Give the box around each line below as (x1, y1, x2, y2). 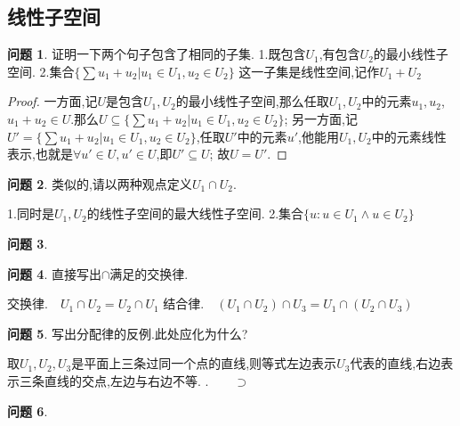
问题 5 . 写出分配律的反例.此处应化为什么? (7, 324, 248, 342)
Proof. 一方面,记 (7, 92, 98, 111)
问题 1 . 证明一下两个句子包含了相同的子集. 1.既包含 (7, 45, 306, 63)
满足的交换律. (109, 264, 189, 283)
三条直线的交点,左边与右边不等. (19, 371, 201, 389)
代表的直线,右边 (350, 354, 441, 373)
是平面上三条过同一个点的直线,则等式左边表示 (71, 354, 337, 373)
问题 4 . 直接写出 (7, 264, 101, 283)
